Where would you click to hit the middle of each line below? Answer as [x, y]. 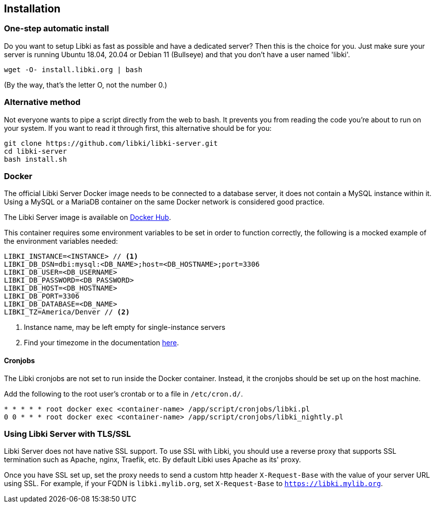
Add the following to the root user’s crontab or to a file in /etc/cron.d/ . [124, 394]
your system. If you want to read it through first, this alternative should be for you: [138, 128]
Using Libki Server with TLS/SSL [68, 434]
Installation [32, 9]
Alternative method [42, 102]
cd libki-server [36, 151]
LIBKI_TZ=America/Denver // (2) [67, 312]
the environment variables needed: [61, 241]
